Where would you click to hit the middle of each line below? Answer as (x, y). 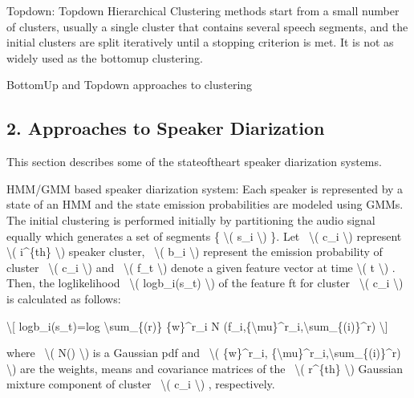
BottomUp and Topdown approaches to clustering (130, 85)
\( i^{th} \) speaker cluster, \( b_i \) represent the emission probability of (195, 252)
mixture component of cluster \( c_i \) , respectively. (141, 384)
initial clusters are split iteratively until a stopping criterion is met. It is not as (200, 42)
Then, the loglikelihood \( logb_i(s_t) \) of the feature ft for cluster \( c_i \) (205, 283)
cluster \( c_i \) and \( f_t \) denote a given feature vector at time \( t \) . (201, 267)
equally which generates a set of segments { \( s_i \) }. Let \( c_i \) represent (204, 236)
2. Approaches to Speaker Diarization (166, 128)
